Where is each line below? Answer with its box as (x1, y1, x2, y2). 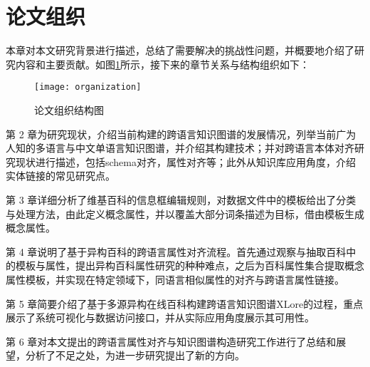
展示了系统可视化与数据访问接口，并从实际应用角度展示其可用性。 (6, 310, 314, 325)
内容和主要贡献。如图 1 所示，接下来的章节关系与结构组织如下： (15, 56, 310, 71)
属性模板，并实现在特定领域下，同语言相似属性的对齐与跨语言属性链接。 (6, 272, 344, 286)
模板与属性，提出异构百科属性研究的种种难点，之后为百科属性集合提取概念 (15, 258, 364, 273)
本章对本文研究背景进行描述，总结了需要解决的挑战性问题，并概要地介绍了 (6, 43, 354, 58)
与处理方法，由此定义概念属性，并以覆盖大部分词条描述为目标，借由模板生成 (6, 206, 364, 221)
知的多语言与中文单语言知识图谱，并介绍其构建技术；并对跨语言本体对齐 (15, 140, 354, 155)
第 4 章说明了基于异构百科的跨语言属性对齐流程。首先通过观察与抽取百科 (6, 244, 347, 259)
